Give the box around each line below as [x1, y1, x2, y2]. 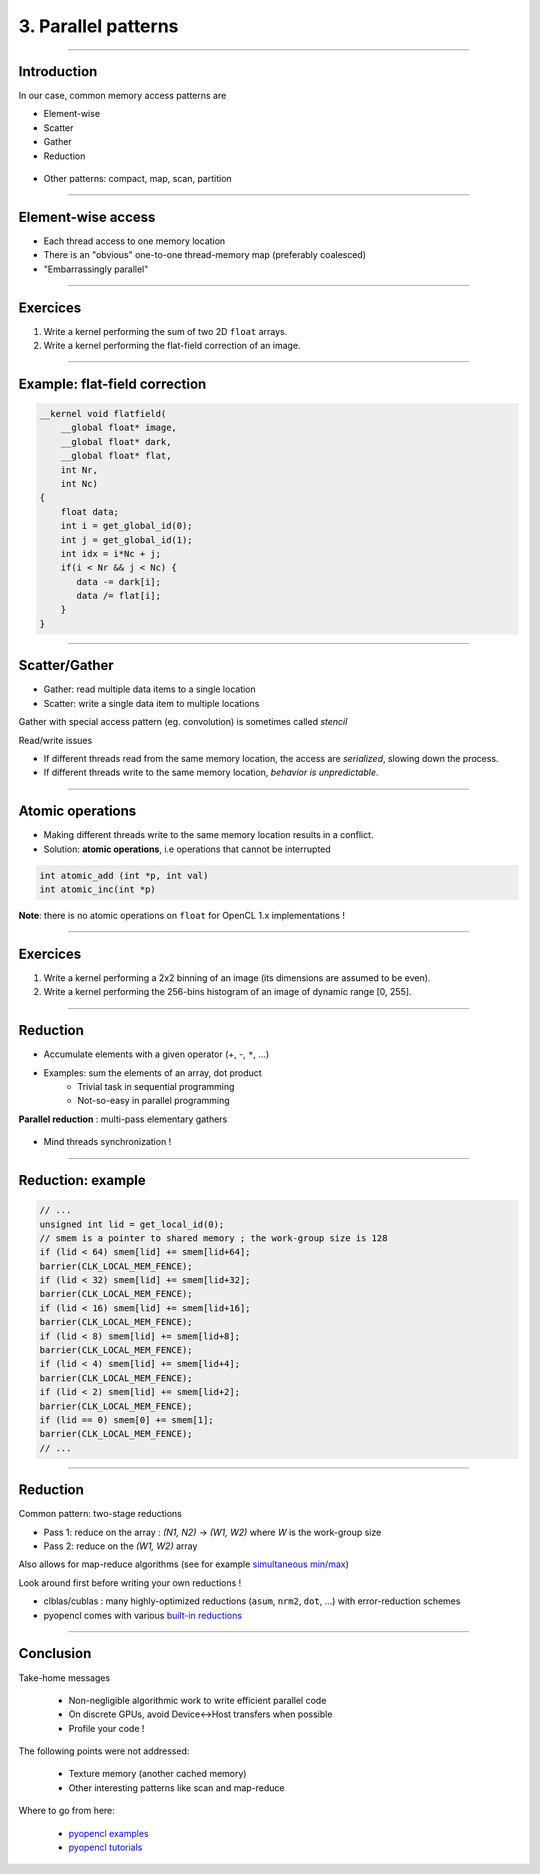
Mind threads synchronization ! [43, 1136, 172, 1148]
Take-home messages [18, 1671, 111, 1684]
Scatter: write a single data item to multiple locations [43, 697, 260, 709]
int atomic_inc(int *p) [39, 883, 157, 895]
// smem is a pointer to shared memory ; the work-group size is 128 [39, 1232, 388, 1244]
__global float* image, [60, 422, 177, 434]
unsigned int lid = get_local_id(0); [39, 1218, 225, 1230]
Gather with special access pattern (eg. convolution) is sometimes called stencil [18, 716, 348, 728]
